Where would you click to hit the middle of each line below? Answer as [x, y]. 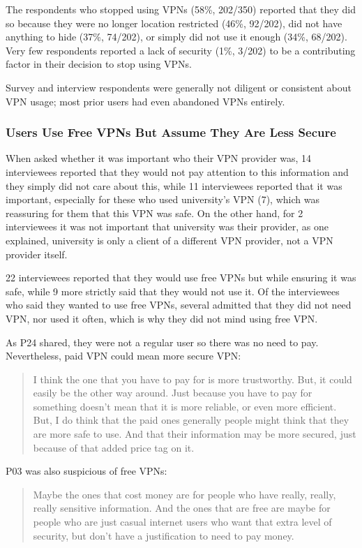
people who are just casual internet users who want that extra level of [182, 522]
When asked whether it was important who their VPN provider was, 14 [159, 158]
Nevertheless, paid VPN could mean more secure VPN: [123, 356]
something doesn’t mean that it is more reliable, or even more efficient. [185, 406]
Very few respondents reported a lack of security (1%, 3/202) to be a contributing [181, 50]
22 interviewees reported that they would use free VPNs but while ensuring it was [181, 277]
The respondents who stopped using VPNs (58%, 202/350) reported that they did [181, 9]
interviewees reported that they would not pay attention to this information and [177, 171]
